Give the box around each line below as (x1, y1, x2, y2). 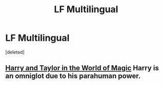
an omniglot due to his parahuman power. (5, 72, 141, 80)
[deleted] (5, 49, 25, 55)
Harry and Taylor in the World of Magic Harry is (5, 64, 159, 72)
